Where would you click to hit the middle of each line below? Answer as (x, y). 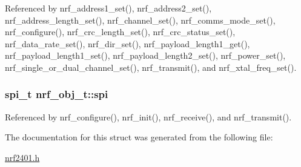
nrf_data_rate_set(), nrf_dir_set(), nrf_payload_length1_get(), (127, 43)
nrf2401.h (22, 157)
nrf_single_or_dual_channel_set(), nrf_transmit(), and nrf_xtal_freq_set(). (151, 67)
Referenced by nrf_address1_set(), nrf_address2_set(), (108, 8)
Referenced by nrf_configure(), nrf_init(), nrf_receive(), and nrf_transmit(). (148, 116)
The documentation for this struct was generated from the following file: (139, 137)
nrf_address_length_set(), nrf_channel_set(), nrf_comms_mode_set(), (140, 20)
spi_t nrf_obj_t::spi (57, 94)
